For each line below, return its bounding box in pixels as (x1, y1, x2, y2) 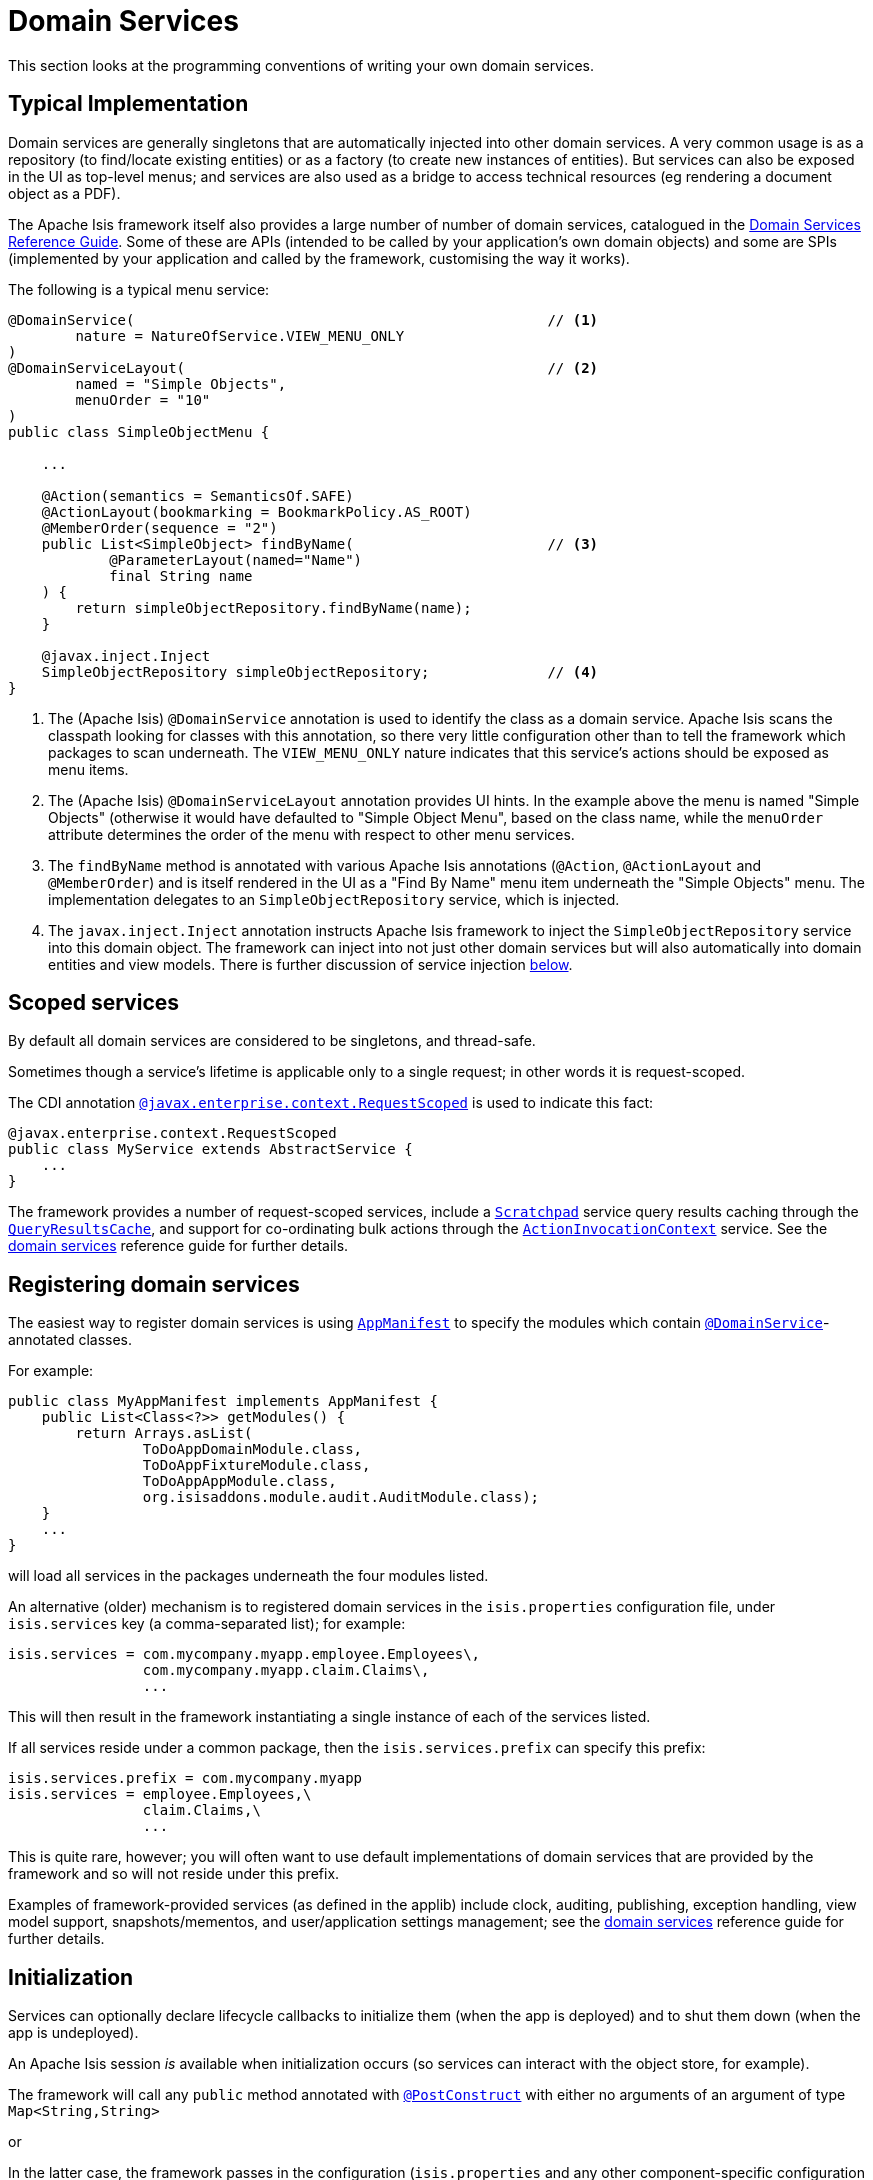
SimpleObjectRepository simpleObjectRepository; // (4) (41, 663, 599, 680)
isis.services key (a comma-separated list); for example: (8, 1615, 406, 1633)
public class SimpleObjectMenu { (8, 423, 270, 440)
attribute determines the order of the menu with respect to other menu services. (48, 825, 575, 843)
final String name (109, 567, 253, 584)
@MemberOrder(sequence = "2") (41, 519, 278, 536)
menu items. (48, 760, 129, 778)
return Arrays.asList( (75, 1425, 253, 1442)
